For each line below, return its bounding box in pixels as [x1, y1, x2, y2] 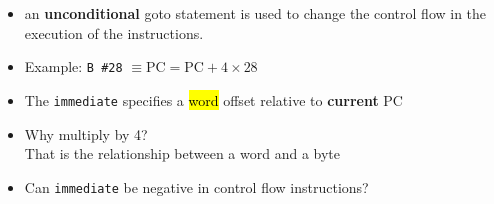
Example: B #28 [24, 56, 123, 77]
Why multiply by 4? [24, 123, 148, 144]
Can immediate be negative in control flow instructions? [24, 176, 369, 197]
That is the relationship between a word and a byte [24, 143, 341, 164]
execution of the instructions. [24, 22, 204, 43]
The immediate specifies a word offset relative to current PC [24, 89, 403, 110]
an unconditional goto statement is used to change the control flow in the [24, 3, 487, 23]
